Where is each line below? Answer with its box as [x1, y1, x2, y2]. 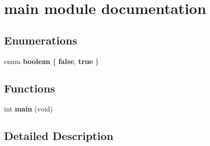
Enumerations [4, 32, 78, 47]
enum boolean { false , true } [4, 55, 99, 66]
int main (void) [4, 103, 53, 114]
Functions [4, 80, 55, 95]
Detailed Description [4, 128, 114, 143]
